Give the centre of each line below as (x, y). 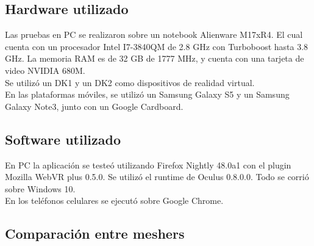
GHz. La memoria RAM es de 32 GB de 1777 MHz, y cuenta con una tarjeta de (155, 58)
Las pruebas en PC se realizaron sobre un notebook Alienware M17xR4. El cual (154, 34)
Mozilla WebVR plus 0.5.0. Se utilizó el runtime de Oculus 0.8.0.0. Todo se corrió (157, 177)
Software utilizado (63, 139)
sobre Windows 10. (40, 188)
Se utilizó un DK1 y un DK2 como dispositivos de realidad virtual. (130, 82)
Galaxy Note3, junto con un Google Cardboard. (94, 106)
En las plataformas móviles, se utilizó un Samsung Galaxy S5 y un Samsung (147, 94)
